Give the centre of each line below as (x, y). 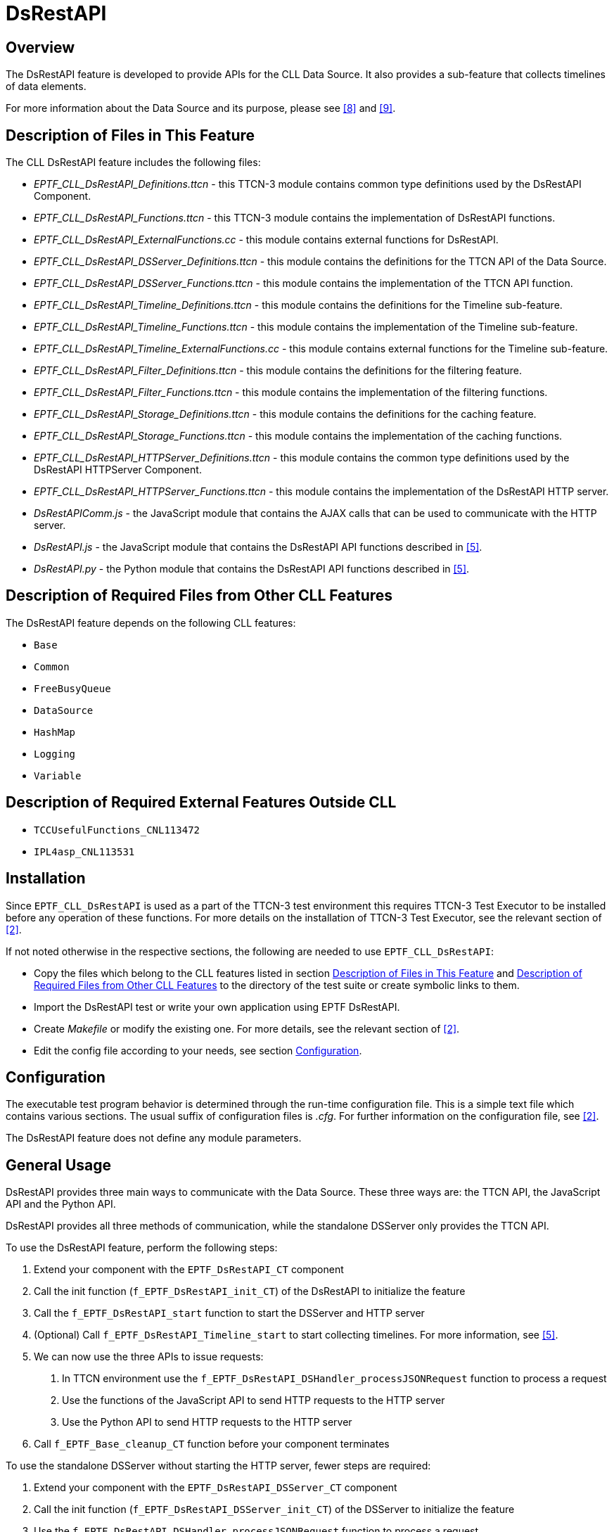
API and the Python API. (61, 1204)
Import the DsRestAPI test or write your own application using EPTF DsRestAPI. (217, 1007)
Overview (40, 47)
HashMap (55, 732)
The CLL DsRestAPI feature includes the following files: (133, 162)
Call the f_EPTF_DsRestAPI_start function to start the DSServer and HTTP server (229, 1313)
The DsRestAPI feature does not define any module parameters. (154, 1138)
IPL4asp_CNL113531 (84, 851)
